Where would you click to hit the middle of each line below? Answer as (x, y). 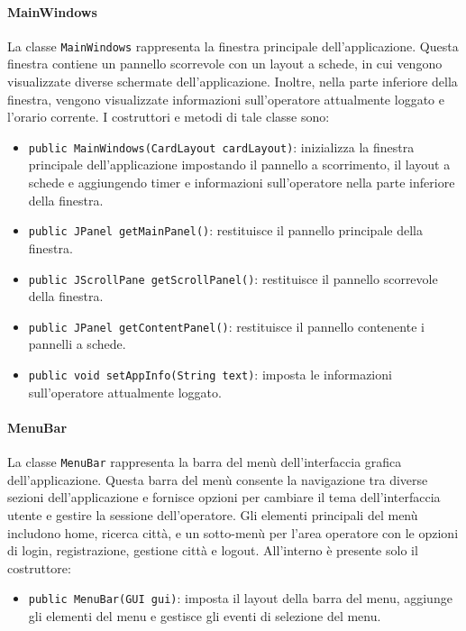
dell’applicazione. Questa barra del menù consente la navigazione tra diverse (218, 479)
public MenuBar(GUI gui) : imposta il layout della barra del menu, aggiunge (240, 598)
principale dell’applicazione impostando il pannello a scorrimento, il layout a (239, 165)
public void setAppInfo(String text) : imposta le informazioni (210, 375)
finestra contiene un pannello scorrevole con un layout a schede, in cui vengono (225, 64)
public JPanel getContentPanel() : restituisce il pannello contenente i (226, 326)
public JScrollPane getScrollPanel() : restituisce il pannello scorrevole (233, 278)
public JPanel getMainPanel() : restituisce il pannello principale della (225, 230)
